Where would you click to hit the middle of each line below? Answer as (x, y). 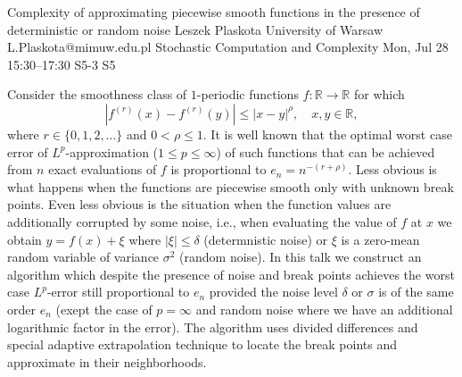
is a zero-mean (380, 239)
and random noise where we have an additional (324, 309)
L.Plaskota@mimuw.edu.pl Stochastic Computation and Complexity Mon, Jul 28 (228, 47)
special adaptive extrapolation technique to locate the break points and (202, 344)
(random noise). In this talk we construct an (301, 257)
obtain (25, 239)
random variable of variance (83, 257)
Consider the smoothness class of (97, 94)
